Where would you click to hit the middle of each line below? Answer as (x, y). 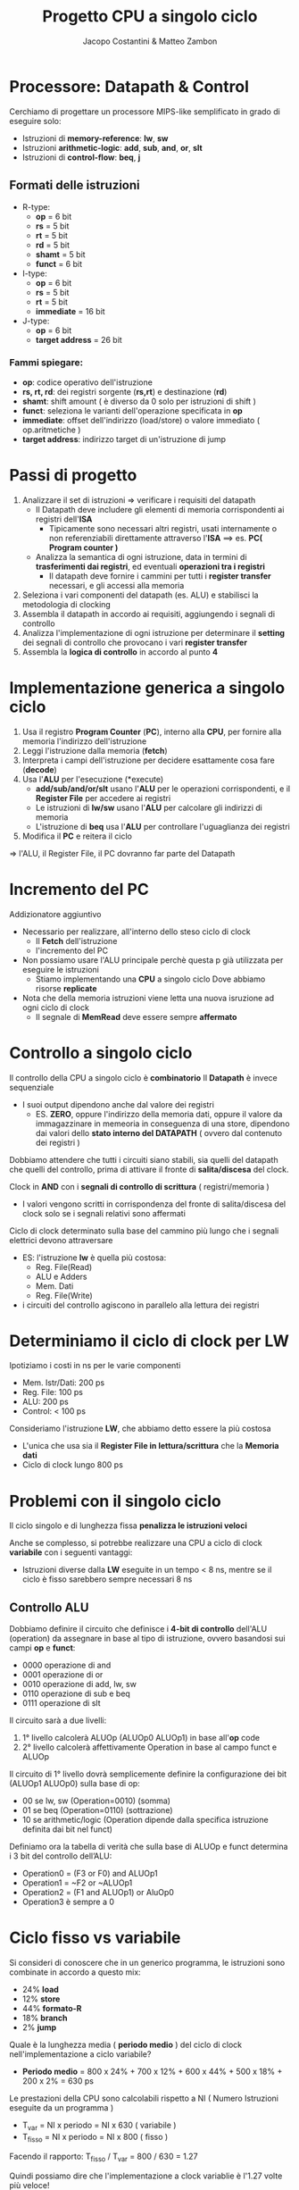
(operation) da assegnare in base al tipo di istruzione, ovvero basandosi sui (147, 1638)
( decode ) (40, 769)
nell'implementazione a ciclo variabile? (80, 2054)
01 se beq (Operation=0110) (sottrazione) (97, 1810)
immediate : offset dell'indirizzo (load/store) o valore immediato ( (141, 420)
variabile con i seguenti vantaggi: (71, 1552)
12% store (41, 1999)
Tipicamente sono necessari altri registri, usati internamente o (163, 528)
